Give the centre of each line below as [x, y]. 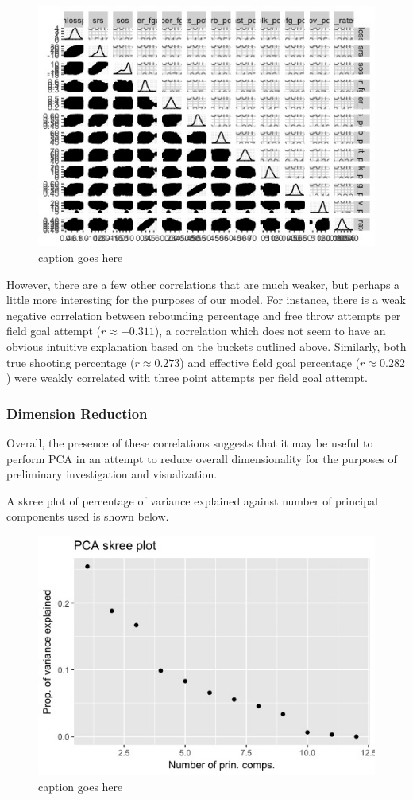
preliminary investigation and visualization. [112, 474]
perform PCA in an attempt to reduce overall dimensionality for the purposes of [202, 458]
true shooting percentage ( [71, 362]
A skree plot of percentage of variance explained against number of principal [192, 500]
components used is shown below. [88, 516]
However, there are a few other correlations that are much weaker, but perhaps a [203, 284]
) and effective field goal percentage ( [270, 362]
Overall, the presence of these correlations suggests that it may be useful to [190, 443]
